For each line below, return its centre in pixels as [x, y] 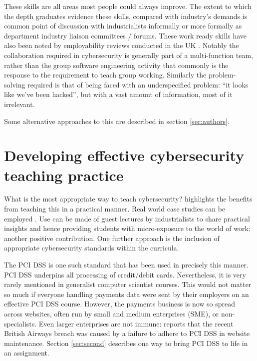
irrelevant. [19, 104]
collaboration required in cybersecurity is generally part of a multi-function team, [129, 55]
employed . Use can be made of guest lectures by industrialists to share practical [127, 218]
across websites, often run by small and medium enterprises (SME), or [112, 313]
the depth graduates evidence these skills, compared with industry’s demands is [126, 16]
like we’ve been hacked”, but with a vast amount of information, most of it [118, 94]
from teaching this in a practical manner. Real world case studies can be [115, 209]
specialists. [20, 323]
